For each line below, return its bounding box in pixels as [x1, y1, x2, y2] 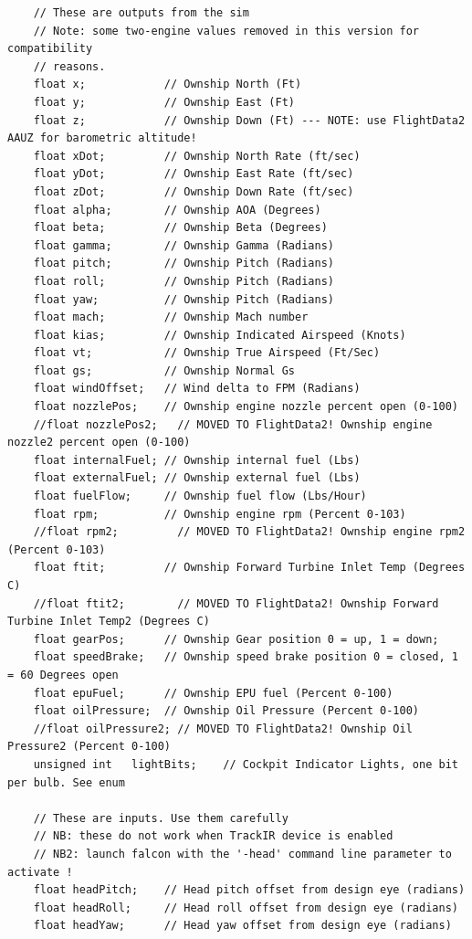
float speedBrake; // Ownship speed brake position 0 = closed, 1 [33, 650, 458, 664]
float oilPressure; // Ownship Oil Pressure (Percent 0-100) [33, 704, 420, 718]
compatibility [7, 42, 93, 56]
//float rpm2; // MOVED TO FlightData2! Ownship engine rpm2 [33, 525, 466, 539]
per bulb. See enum [7, 775, 125, 789]
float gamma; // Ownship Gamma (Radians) [33, 238, 334, 252]
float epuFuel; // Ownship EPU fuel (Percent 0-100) [33, 686, 393, 700]
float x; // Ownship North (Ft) [33, 78, 302, 91]
